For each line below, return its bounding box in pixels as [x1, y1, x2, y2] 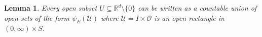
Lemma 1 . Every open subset [4, 3, 97, 13]
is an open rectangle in [154, 12, 224, 23]
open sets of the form [4, 12, 69, 23]
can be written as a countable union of [138, 3, 257, 13]
